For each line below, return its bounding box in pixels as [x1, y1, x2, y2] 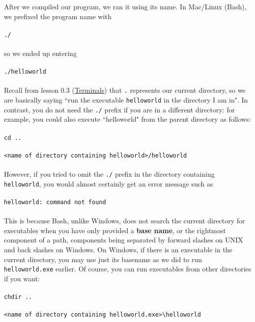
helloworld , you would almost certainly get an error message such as [4, 178, 213, 188]
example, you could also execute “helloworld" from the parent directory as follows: [4, 114, 251, 124]
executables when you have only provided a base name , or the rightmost [4, 225, 226, 235]
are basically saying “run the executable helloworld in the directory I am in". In [4, 95, 248, 105]
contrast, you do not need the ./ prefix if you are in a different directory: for [4, 104, 235, 114]
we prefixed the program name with [4, 11, 112, 21]
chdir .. [4, 294, 32, 301]
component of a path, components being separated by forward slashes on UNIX [4, 235, 243, 245]
